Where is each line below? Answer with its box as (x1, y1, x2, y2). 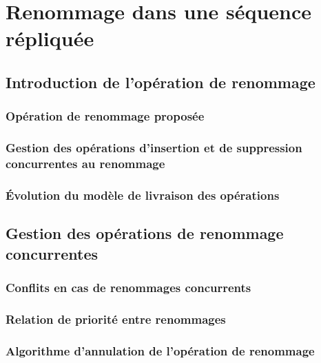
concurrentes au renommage (6, 155, 165, 172)
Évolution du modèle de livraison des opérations (6, 186, 280, 203)
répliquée (6, 24, 94, 52)
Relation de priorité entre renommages (6, 310, 226, 327)
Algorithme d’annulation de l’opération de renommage (6, 342, 315, 359)
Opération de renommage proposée (6, 107, 205, 125)
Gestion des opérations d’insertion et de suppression (6, 139, 302, 156)
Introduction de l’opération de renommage (6, 71, 315, 92)
